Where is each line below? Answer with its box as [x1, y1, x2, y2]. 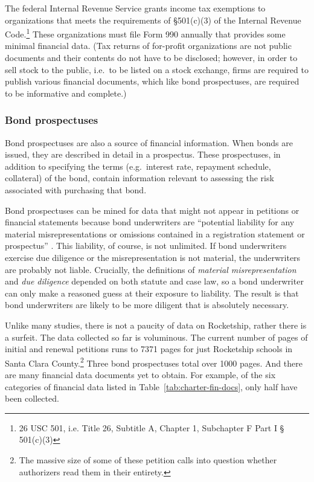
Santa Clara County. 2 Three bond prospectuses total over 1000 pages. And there [5, 355, 303, 369]
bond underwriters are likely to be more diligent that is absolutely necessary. [5, 298, 289, 311]
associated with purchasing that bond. [5, 184, 147, 196]
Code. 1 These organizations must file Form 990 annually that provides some [5, 26, 286, 40]
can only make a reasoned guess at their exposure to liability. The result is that [5, 286, 299, 299]
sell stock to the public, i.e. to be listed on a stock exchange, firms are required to [5, 63, 309, 76]
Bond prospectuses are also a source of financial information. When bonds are [5, 136, 293, 149]
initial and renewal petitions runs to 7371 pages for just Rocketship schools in [5, 342, 293, 355]
